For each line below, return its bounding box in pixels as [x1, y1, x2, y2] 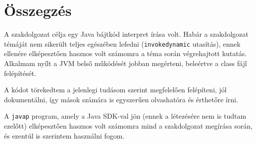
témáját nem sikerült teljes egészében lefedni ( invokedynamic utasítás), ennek [4, 38, 241, 49]
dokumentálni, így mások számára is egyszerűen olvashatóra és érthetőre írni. [4, 94, 238, 104]
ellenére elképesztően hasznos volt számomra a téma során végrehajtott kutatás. [4, 48, 247, 59]
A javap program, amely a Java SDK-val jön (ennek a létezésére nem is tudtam [4, 111, 247, 121]
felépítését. [4, 68, 37, 78]
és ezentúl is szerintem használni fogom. [4, 130, 125, 141]
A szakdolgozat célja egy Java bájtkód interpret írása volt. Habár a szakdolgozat [4, 29, 249, 39]
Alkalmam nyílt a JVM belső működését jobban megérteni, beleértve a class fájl [4, 58, 247, 68]
